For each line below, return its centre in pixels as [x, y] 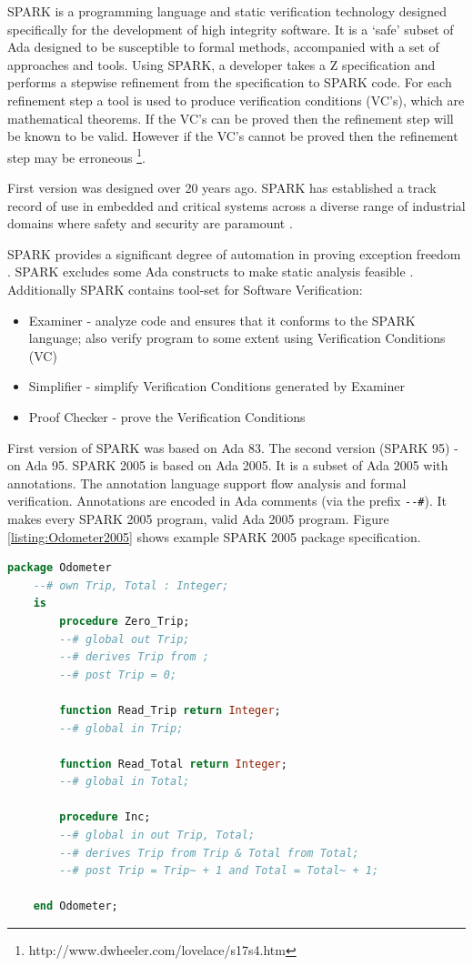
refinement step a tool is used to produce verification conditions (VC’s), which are [236, 100]
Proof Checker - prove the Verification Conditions [167, 416]
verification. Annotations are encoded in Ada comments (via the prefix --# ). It [227, 501]
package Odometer [60, 568]
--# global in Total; [125, 782]
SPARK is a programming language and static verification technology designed [227, 11]
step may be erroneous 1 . [76, 156]
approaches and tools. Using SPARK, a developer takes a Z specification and [221, 64]
